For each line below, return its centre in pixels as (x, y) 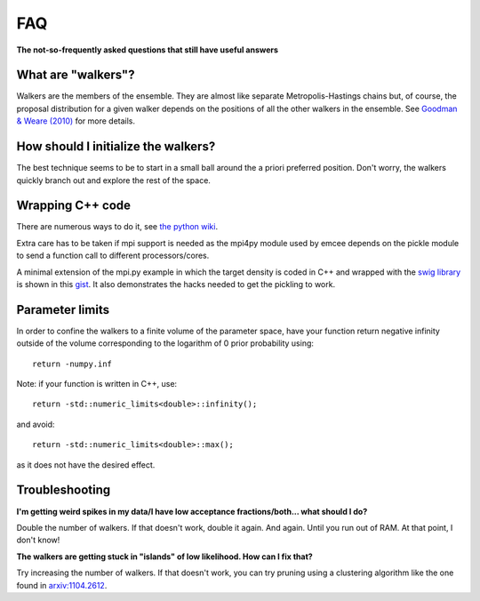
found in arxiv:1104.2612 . (62, 585)
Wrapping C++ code (74, 206)
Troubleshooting (64, 490)
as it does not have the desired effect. (86, 465)
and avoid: (36, 424)
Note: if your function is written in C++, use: (97, 384)
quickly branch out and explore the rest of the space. (113, 180)
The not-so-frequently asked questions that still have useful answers (148, 50)
